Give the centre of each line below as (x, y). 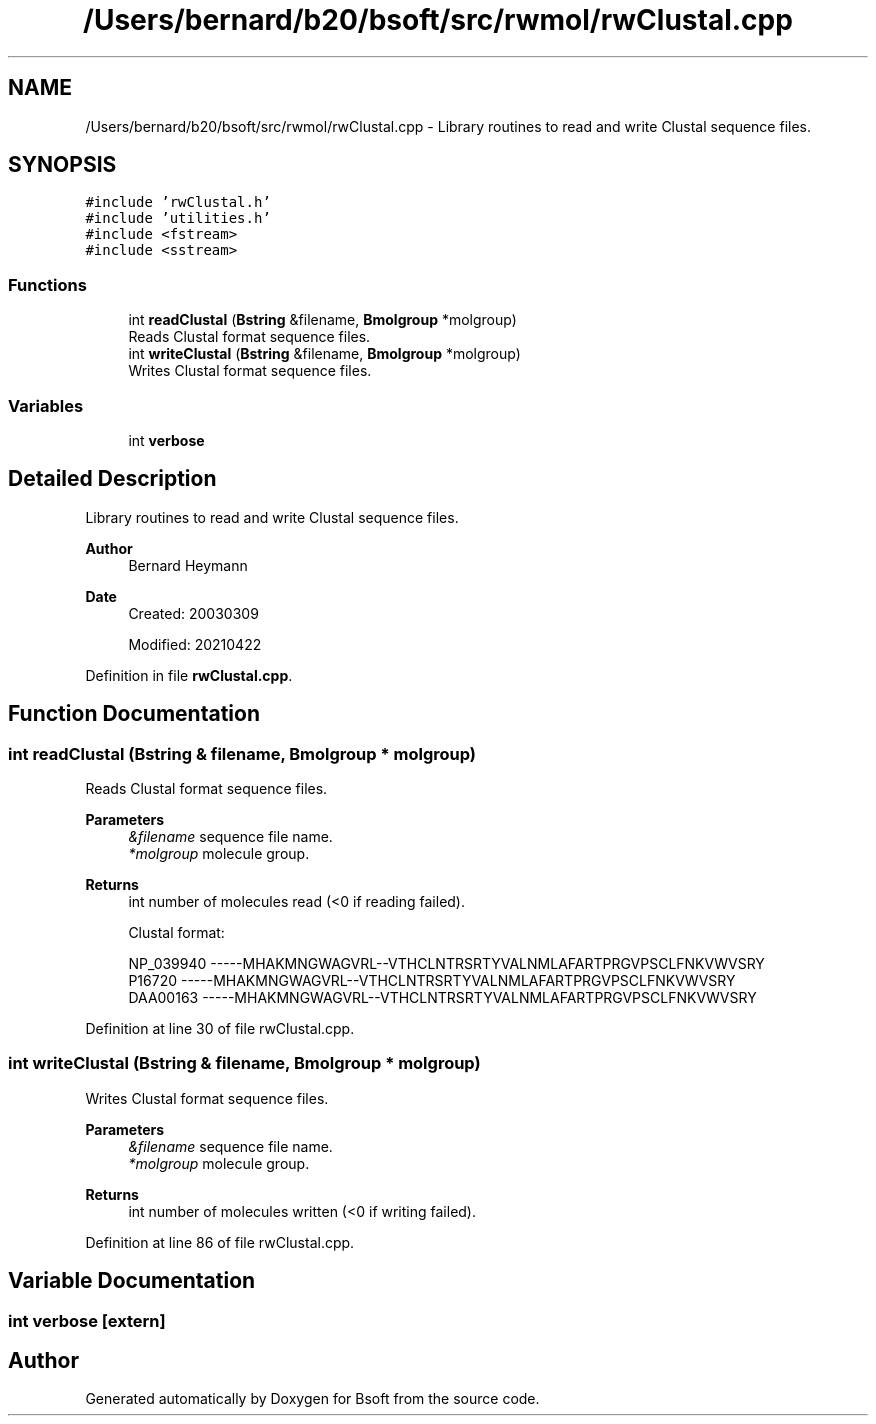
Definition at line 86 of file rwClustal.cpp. (220, 1242)
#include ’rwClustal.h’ (178, 202)
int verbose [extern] (87, 1320)
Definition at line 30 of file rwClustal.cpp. (220, 1028)
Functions (47, 284)
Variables (46, 405)
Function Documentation (134, 714)
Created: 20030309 (193, 613)
